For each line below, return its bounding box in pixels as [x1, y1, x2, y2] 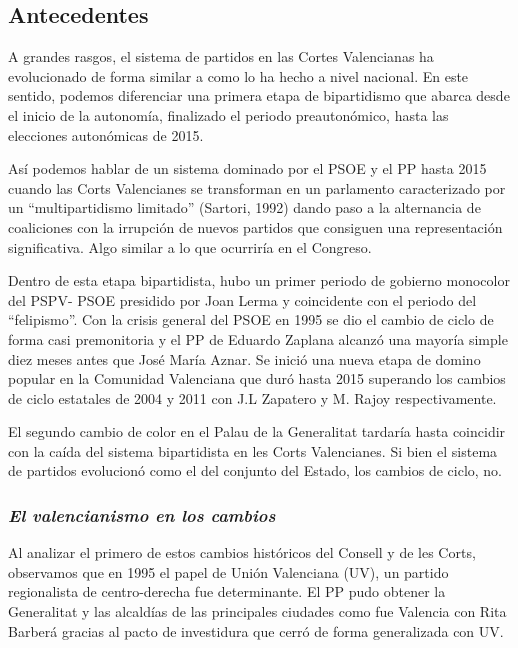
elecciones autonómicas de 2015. [8, 124, 204, 145]
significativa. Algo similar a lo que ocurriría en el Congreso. [8, 236, 372, 257]
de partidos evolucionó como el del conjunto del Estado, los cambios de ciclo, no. [8, 460, 503, 481]
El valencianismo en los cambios [8, 503, 276, 527]
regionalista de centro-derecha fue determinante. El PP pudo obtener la [8, 581, 446, 602]
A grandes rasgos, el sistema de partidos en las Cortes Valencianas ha [8, 46, 434, 67]
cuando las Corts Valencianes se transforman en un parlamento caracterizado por [8, 177, 506, 198]
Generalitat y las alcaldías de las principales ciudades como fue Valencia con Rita [8, 601, 507, 622]
